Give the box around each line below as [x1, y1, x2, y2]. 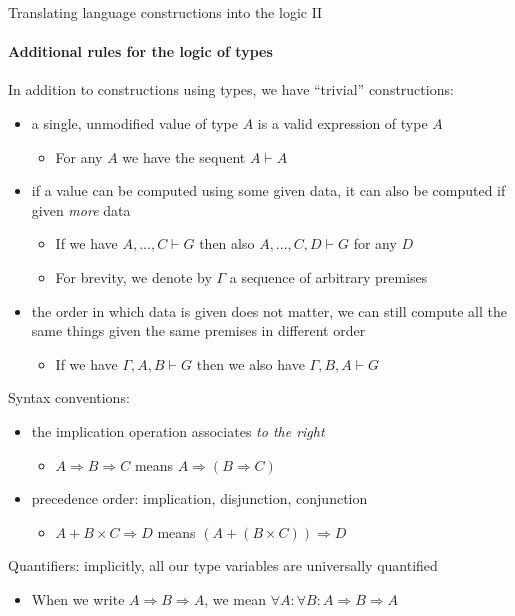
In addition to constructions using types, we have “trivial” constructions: [8, 79, 454, 100]
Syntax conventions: [8, 387, 130, 408]
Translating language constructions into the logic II [8, 2, 323, 22]
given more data [31, 199, 131, 220]
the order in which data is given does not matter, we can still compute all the [31, 300, 507, 321]
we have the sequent [122, 146, 246, 167]
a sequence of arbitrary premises [229, 266, 428, 287]
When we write [31, 588, 125, 609]
